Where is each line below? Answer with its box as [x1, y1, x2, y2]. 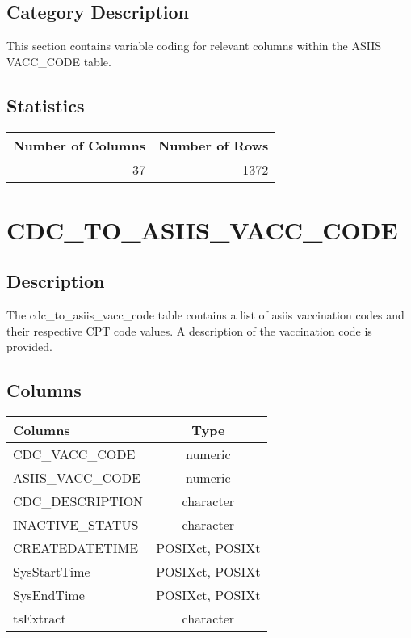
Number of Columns [13, 135, 145, 154]
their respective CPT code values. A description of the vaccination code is [6, 322, 372, 339]
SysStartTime [13, 562, 90, 581]
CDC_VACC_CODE [13, 445, 136, 464]
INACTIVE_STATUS [13, 515, 139, 534]
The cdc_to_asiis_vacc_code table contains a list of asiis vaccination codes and [6, 306, 405, 323]
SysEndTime [13, 585, 85, 605]
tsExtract [13, 609, 66, 628]
